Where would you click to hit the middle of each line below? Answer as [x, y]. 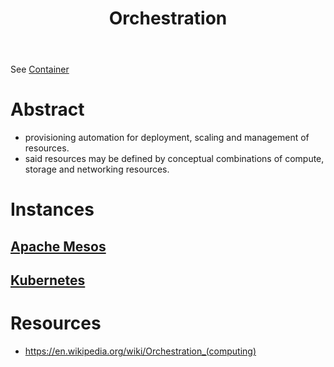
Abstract [47, 109]
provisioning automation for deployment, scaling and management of [167, 138]
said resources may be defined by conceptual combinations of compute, [174, 159]
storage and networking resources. [97, 169]
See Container [40, 69]
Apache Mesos [58, 246]
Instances [52, 209]
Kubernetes [48, 280]
